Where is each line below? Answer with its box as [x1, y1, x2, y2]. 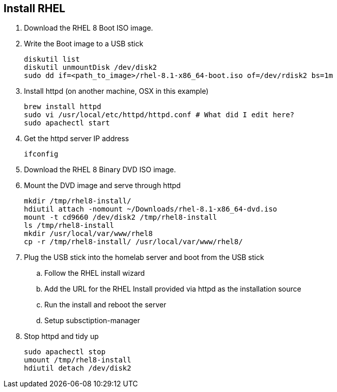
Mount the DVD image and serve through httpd [24, 181, 181, 190]
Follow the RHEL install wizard [44, 269, 145, 278]
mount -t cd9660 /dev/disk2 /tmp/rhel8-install [24, 213, 217, 222]
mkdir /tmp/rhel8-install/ [24, 197, 131, 205]
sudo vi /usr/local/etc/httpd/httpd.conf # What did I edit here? [24, 111, 295, 119]
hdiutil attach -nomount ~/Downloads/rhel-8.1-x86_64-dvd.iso [24, 205, 277, 214]
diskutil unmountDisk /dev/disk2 [24, 63, 157, 72]
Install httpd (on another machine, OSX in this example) [24, 87, 209, 96]
